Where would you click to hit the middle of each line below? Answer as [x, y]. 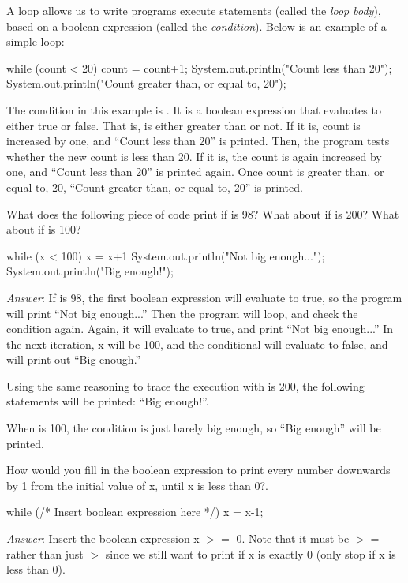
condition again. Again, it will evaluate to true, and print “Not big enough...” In [200, 329]
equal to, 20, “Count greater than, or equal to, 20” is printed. [155, 187]
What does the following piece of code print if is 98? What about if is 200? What [203, 213]
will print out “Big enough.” [74, 359]
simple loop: [36, 41]
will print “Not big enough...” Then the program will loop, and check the [182, 313]
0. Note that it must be [293, 538]
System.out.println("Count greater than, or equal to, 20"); [146, 83]
